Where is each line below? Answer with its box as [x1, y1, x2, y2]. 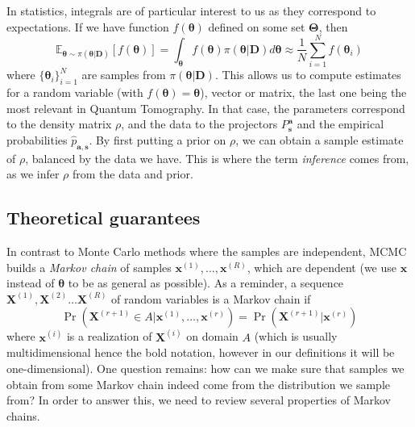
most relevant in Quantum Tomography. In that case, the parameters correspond [6, 99, 405, 116]
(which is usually [254, 328, 338, 345]
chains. [6, 407, 40, 424]
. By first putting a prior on [89, 131, 226, 148]
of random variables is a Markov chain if [111, 290, 311, 307]
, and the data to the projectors [121, 115, 278, 132]
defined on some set [208, 18, 305, 35]
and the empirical [297, 115, 384, 132]
